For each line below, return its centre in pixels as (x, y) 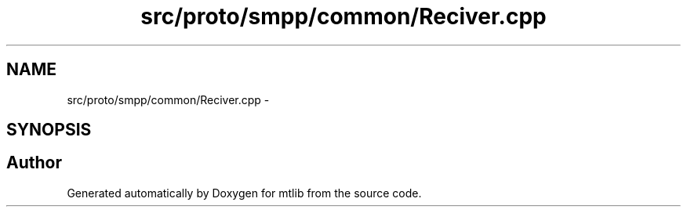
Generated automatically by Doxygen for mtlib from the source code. (244, 193)
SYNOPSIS (49, 130)
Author (34, 163)
